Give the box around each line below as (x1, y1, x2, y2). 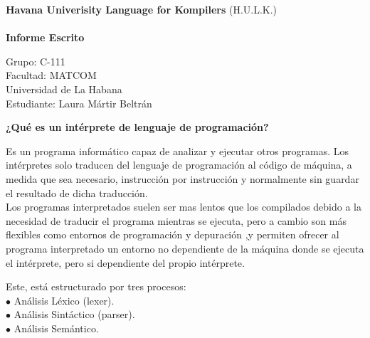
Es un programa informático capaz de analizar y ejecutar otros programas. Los (6, 143, 349, 158)
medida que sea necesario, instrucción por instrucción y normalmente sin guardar (6, 171, 359, 186)
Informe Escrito (6, 30, 85, 45)
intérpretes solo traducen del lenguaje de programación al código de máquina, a (6, 157, 352, 172)
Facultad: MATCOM (6, 68, 97, 83)
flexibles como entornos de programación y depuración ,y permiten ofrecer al (6, 227, 339, 242)
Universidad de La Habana (6, 81, 122, 96)
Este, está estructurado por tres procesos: (6, 279, 186, 294)
